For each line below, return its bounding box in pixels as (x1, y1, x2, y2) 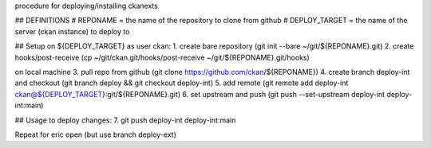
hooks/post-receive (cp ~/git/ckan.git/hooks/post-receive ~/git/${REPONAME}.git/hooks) (14, 53, 310, 62)
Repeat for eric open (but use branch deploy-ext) (14, 130, 177, 139)
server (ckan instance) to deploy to (14, 26, 130, 36)
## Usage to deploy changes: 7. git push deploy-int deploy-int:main (14, 115, 236, 125)
